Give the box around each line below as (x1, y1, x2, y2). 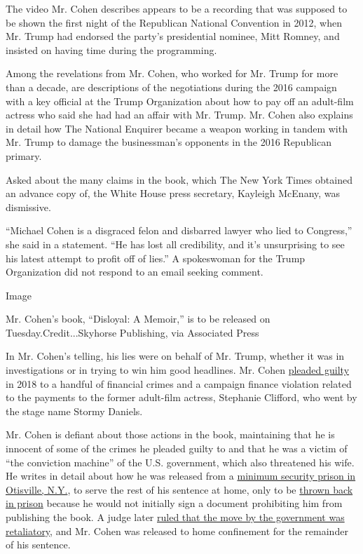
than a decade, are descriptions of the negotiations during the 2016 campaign (6, 79, 337, 94)
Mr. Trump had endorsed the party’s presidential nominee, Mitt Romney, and (6, 29, 340, 43)
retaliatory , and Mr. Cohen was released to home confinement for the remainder (6, 523, 348, 538)
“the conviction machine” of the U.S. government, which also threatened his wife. (6, 454, 355, 469)
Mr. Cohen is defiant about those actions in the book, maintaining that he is (6, 427, 335, 442)
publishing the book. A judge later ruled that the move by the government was (6, 510, 345, 524)
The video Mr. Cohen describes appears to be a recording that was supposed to (6, 1, 348, 15)
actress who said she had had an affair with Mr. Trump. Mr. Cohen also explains (6, 107, 353, 122)
